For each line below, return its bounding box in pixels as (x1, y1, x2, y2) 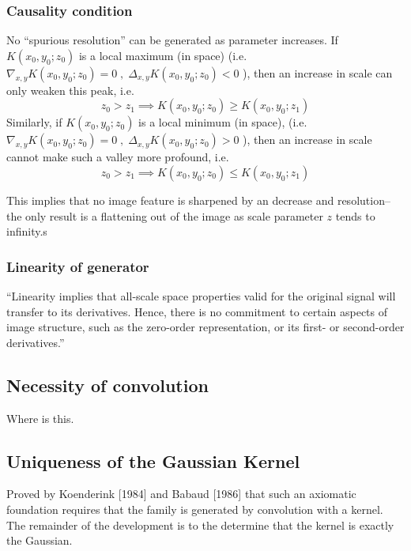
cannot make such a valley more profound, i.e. (6, 149, 229, 165)
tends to (335, 207, 375, 224)
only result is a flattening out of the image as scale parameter (25, 207, 323, 224)
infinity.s (6, 223, 47, 240)
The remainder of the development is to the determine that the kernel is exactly (6, 516, 394, 533)
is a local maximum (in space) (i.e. (78, 47, 247, 63)
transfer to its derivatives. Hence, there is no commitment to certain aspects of (6, 303, 388, 319)
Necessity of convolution (6, 372, 209, 397)
